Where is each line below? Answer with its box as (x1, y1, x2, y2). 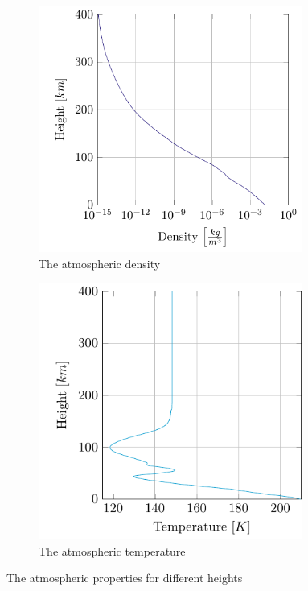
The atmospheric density (39, 254, 161, 271)
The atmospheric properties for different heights (6, 569, 243, 586)
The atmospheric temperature (39, 542, 186, 559)
